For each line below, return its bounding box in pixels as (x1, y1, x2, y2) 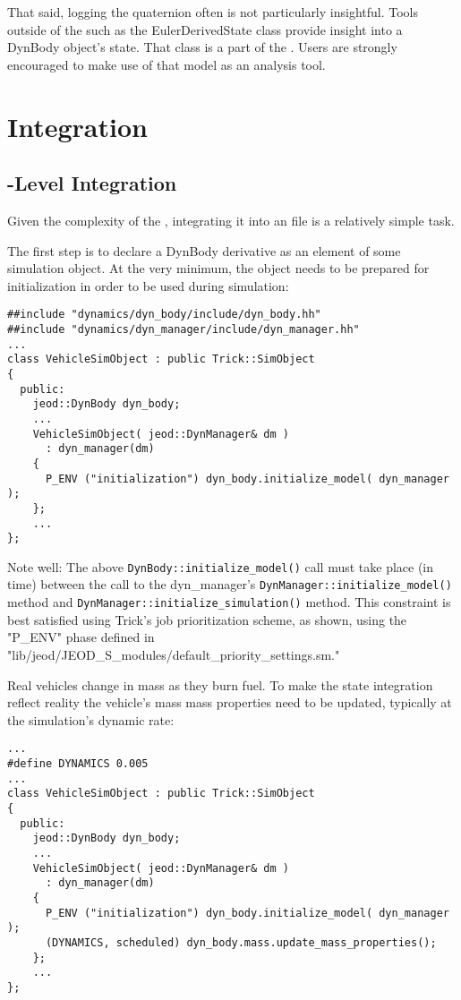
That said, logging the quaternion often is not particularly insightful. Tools (7, 3, 419, 21)
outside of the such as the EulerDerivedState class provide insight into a (7, 20, 403, 38)
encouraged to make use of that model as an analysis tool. (7, 55, 326, 73)
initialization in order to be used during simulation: (7, 276, 289, 295)
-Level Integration (7, 169, 177, 197)
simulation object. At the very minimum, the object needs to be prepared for (7, 259, 430, 278)
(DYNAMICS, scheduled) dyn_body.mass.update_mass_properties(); (45, 936, 437, 949)
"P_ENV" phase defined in (7, 628, 155, 646)
